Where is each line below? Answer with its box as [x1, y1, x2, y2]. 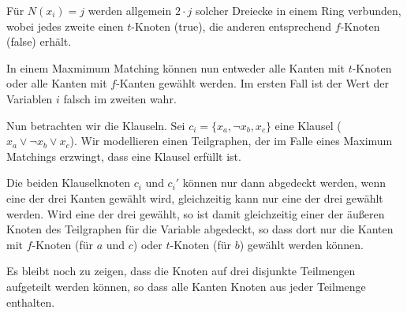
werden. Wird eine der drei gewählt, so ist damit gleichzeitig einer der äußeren [6, 205, 385, 222]
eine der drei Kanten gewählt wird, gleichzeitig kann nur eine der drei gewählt [6, 189, 383, 206]
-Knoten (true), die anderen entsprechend [131, 17, 332, 34]
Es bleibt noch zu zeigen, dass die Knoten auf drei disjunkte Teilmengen [6, 263, 356, 279]
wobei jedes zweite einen [6, 17, 124, 34]
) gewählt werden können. [239, 236, 364, 252]
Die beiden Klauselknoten [6, 174, 131, 191]
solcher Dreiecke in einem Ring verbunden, [195, 2, 401, 18]
